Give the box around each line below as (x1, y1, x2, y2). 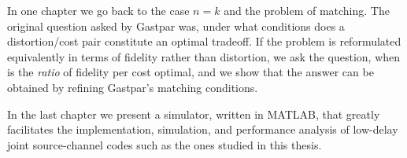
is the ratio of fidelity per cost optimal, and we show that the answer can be (7, 64, 374, 80)
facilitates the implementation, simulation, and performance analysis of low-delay (7, 121, 398, 138)
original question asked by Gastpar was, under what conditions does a (7, 17, 345, 34)
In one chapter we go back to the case (7, 2, 190, 18)
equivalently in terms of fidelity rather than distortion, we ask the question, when (7, 48, 401, 64)
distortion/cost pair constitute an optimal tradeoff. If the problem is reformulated (7, 33, 401, 50)
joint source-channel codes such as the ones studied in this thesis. (7, 136, 322, 152)
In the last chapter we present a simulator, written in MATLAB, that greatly (7, 105, 380, 122)
